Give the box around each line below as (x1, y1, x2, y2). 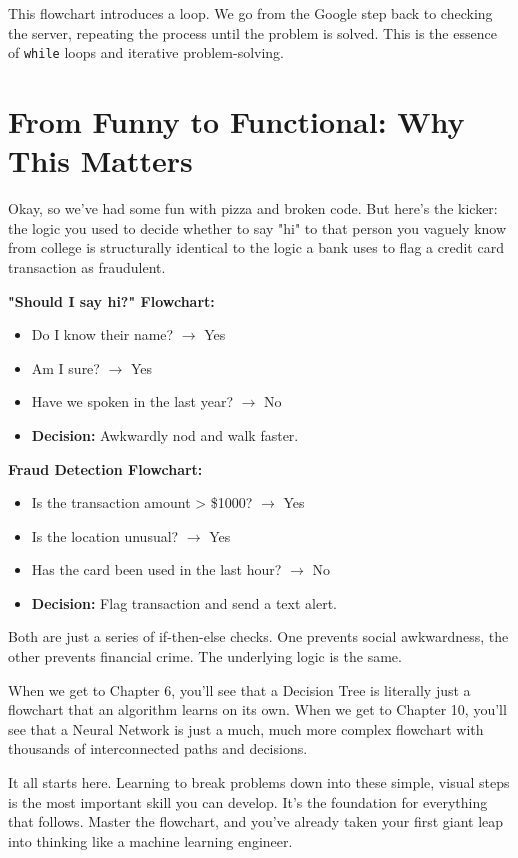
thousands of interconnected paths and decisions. (8, 738, 308, 759)
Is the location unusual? (31, 525, 179, 546)
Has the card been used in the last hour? (31, 559, 282, 580)
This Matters (8, 140, 193, 181)
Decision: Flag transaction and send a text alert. (31, 592, 337, 613)
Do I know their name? (31, 324, 174, 345)
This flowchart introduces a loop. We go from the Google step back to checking (8, 3, 493, 23)
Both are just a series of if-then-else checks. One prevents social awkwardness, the (8, 626, 509, 647)
